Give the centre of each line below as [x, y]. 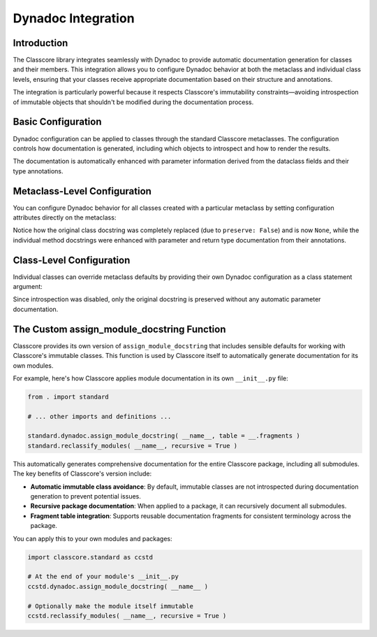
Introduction [40, 43]
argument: [28, 287]
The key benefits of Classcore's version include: [82, 474]
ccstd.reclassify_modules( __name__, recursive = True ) [127, 616]
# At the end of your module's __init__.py [103, 577]
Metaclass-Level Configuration [82, 191]
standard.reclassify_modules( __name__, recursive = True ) [133, 445]
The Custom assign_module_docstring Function [119, 329]
